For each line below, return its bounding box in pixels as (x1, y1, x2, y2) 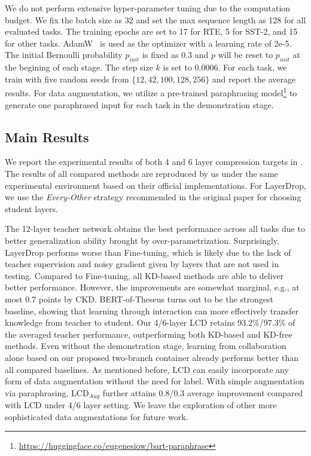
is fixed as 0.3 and (142, 48, 209, 61)
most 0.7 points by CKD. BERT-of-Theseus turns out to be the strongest (5, 292, 273, 305)
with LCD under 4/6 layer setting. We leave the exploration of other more (5, 399, 277, 411)
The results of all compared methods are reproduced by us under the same (5, 167, 278, 179)
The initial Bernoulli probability (5, 48, 123, 61)
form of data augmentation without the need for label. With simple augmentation (5, 375, 304, 387)
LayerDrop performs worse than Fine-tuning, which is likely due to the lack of (5, 246, 291, 258)
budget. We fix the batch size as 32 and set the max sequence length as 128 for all (5, 13, 306, 26)
